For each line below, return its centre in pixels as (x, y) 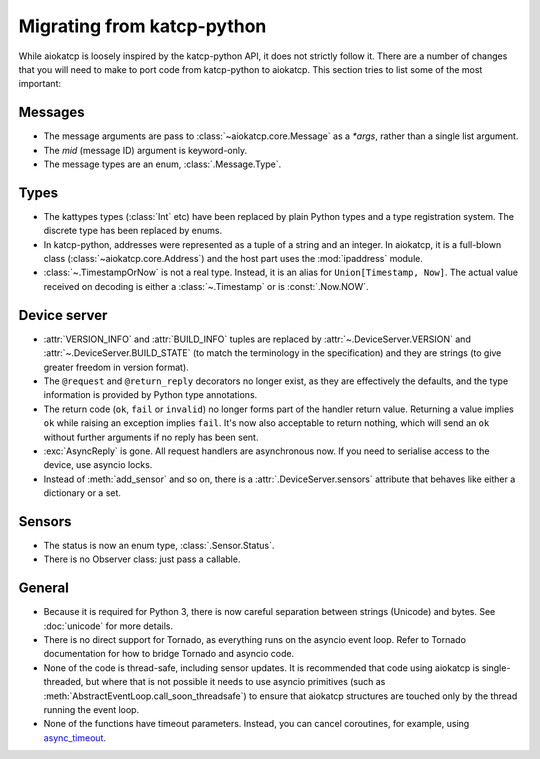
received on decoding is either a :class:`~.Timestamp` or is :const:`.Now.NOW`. (206, 286)
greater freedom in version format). (116, 367)
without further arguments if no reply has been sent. (151, 437)
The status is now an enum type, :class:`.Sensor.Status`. (159, 545)
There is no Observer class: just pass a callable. (142, 559)
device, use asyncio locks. (98, 465)
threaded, (63, 682)
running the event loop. (91, 710)
